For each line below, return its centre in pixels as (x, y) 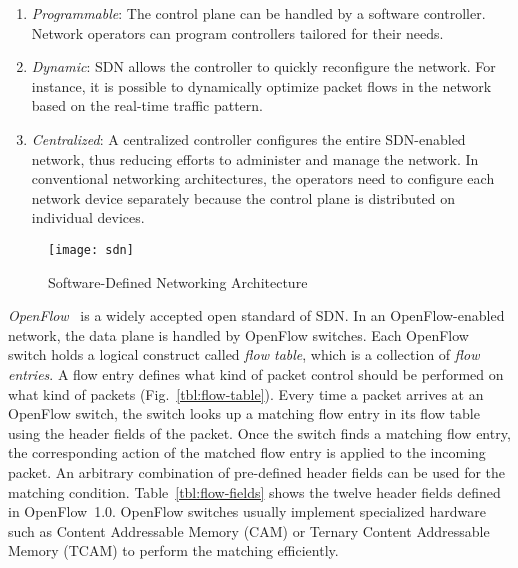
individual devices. (88, 217)
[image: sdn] (91, 249)
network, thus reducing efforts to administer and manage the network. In (255, 158)
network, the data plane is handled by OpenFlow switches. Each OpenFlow (238, 334)
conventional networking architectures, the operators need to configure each (263, 178)
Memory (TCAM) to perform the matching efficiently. (173, 550)
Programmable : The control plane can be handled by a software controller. (258, 13)
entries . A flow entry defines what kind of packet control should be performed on (256, 373)
